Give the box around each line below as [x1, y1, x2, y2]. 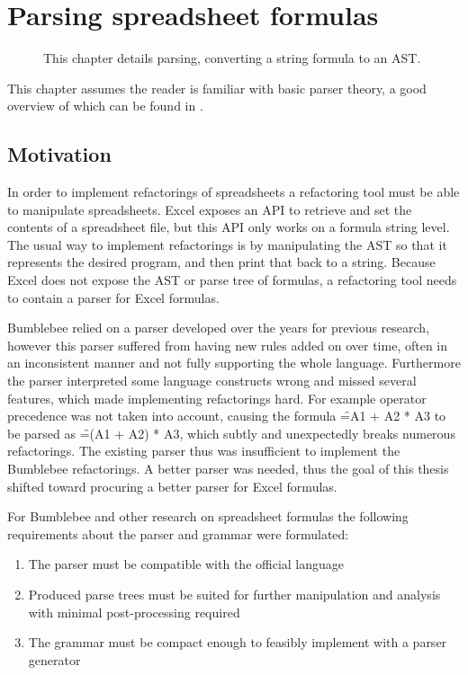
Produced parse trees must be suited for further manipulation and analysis [28, 584, 441, 603]
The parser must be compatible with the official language [28, 555, 345, 573]
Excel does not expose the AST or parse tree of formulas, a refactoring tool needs [7, 271, 457, 289]
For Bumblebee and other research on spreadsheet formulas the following [7, 507, 409, 526]
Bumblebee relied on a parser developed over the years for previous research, [7, 318, 430, 337]
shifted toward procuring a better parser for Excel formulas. [7, 476, 337, 495]
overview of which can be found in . [7, 96, 203, 115]
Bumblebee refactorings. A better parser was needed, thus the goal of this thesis [7, 459, 449, 478]
